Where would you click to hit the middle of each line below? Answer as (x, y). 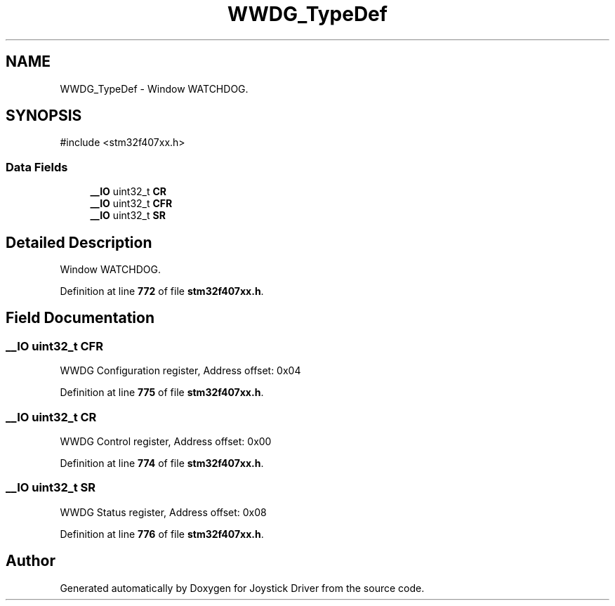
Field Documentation (80, 318)
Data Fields (37, 167)
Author (31, 561)
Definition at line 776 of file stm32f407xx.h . (162, 534)
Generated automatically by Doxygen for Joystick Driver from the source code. (242, 588)
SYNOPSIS (44, 116)
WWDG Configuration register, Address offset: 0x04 (180, 371)
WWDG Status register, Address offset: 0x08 (163, 512)
